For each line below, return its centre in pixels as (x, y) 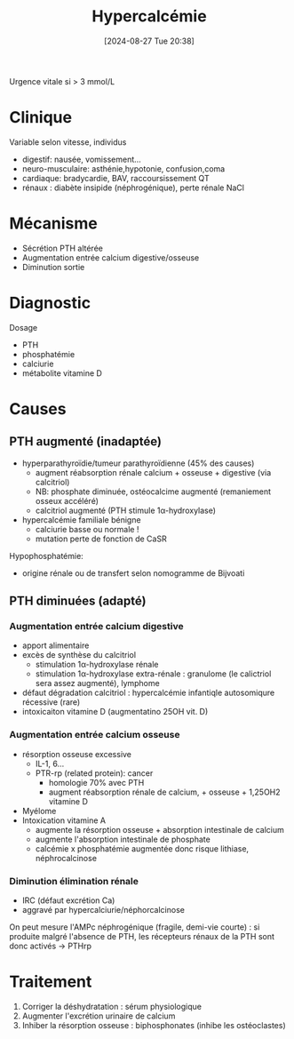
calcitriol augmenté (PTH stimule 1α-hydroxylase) (125, 510)
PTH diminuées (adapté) (78, 601)
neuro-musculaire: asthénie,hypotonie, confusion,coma (123, 168)
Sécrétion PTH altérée (63, 248)
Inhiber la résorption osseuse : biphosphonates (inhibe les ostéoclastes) (154, 1025)
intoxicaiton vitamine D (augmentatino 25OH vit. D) (115, 712)
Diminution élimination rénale (74, 881)
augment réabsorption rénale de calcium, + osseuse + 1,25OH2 (165, 792)
